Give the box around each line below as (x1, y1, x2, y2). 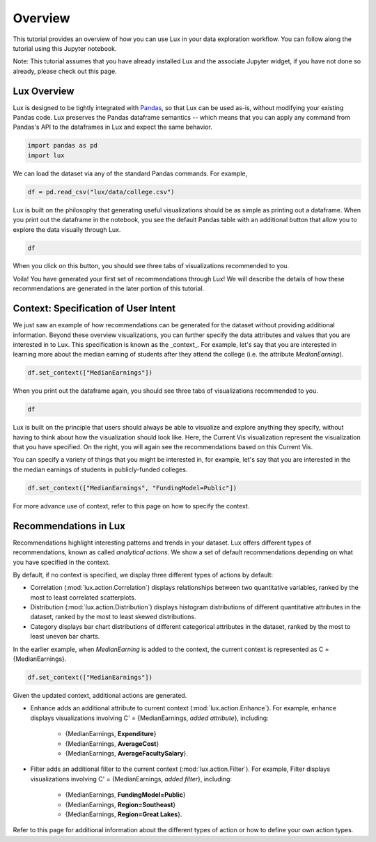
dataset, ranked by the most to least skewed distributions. (30, 613, 196, 621)
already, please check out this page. (13, 67, 118, 75)
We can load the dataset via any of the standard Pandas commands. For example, (13, 169, 247, 178)
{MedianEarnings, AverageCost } (65, 739, 159, 748)
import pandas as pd (27, 141, 97, 150)
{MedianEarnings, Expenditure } (65, 730, 157, 738)
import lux (27, 151, 65, 159)
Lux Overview (13, 85, 75, 97)
